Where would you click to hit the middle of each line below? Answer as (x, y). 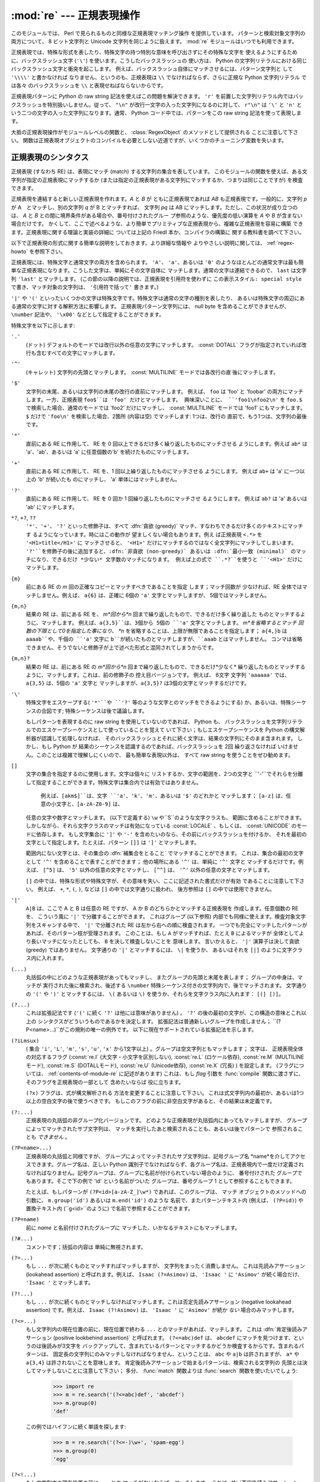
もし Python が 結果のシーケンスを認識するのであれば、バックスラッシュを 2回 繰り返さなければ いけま (167, 746)
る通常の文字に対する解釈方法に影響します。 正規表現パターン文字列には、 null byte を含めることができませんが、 (150, 306)
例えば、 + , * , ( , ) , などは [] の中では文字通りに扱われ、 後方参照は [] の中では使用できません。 (156, 889)
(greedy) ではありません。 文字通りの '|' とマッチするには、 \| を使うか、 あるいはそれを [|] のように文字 (159, 950)
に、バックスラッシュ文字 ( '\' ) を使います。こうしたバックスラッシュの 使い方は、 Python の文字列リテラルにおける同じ (159, 60)
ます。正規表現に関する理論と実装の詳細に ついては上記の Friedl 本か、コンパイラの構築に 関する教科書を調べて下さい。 (158, 232)
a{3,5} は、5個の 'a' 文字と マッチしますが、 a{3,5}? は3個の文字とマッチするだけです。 (138, 683)
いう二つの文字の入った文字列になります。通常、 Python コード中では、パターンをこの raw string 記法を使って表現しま (156, 113)
